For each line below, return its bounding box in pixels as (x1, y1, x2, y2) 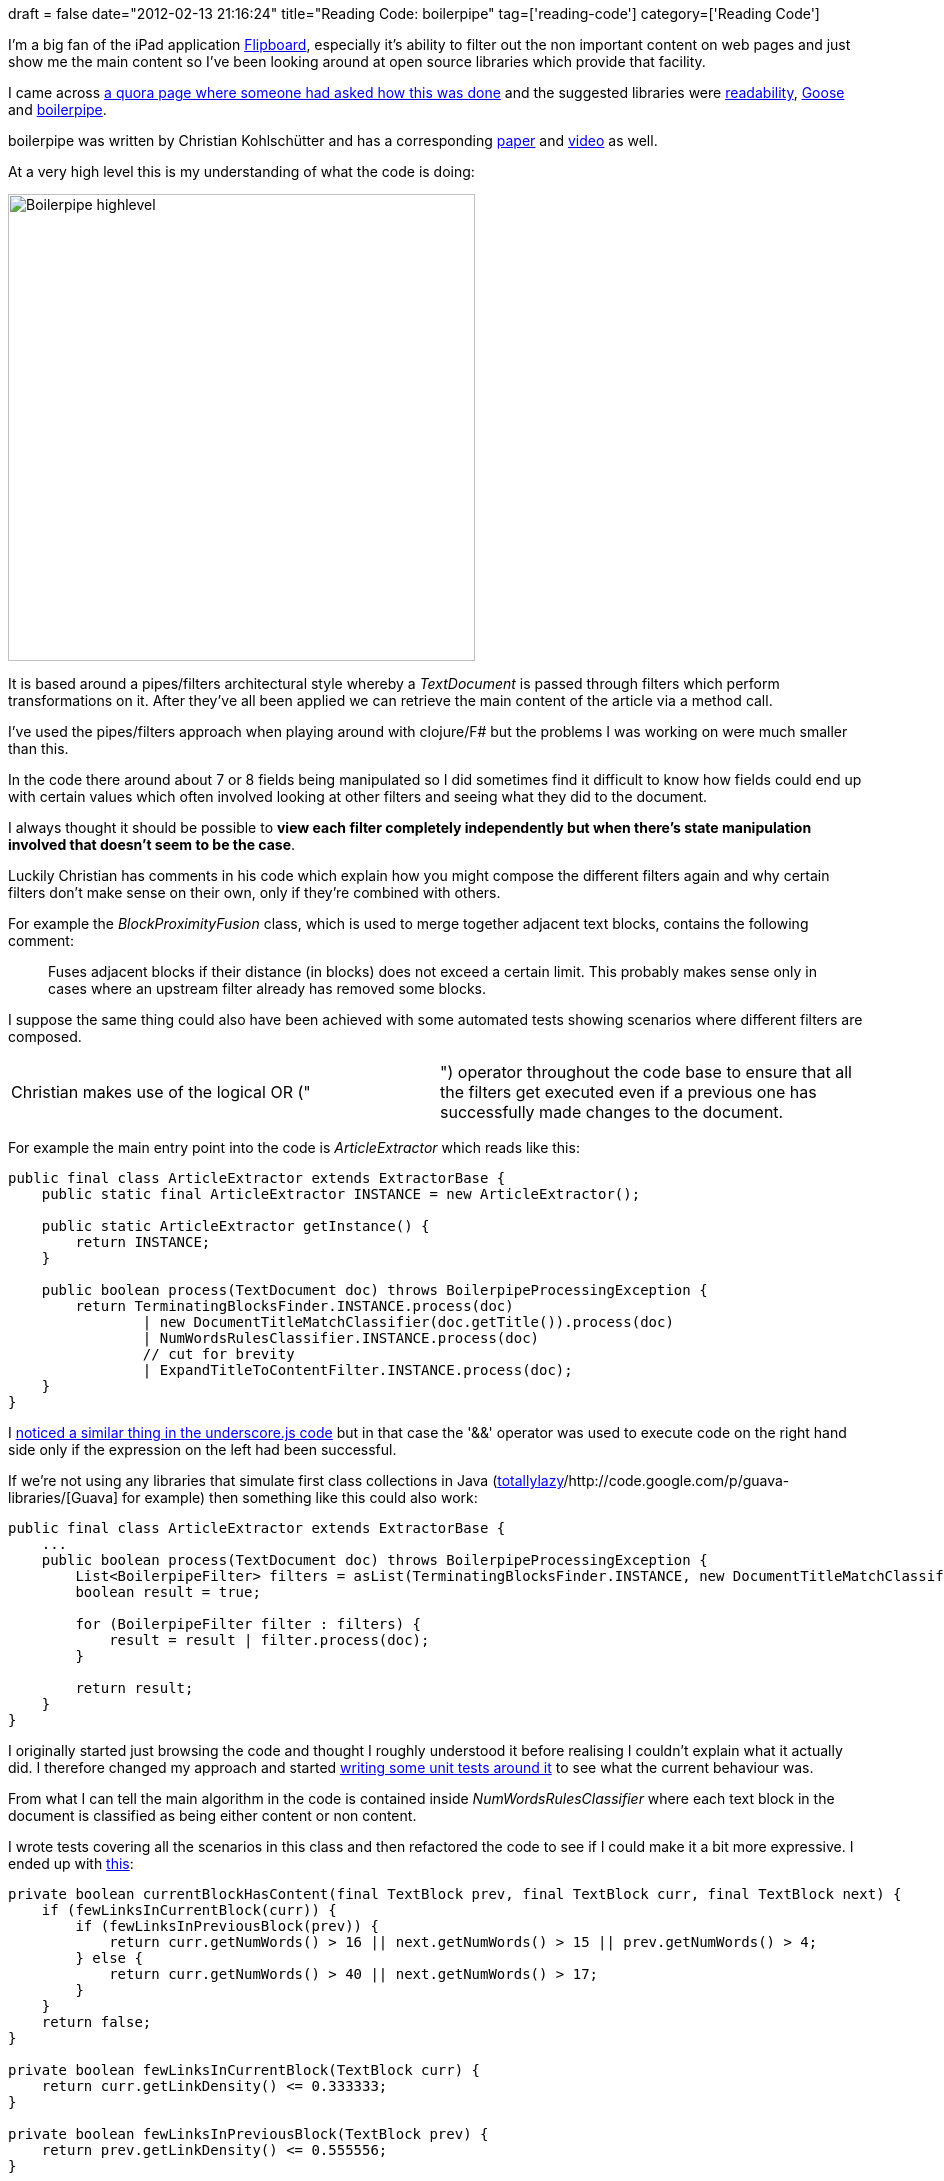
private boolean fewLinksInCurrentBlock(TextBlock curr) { (8, 2062, 481, 2078)
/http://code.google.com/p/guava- (563, 1472, 790, 1489)
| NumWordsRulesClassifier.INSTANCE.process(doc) (142, 1330, 540, 1346)
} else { (75, 1950, 143, 1966)
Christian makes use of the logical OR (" (11, 1082, 311, 1102)
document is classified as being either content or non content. (8, 1807, 417, 1824)
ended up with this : (8, 1855, 134, 1872)
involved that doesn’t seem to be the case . (8, 836, 296, 853)
